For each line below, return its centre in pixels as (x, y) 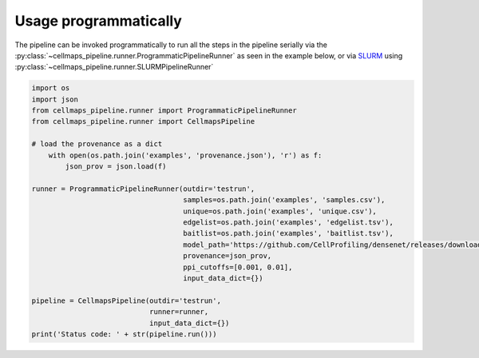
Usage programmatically (99, 21)
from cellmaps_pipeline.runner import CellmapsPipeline (143, 121)
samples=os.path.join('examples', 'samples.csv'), (284, 200)
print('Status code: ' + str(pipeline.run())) (124, 334)
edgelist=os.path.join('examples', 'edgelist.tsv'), (289, 223)
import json (55, 99)
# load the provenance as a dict (97, 144)
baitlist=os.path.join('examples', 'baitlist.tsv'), (289, 233)
